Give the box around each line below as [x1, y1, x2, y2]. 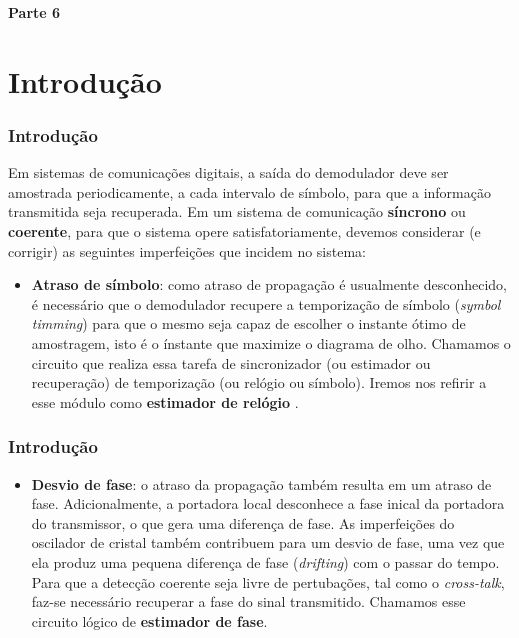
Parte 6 [8, 2, 61, 22]
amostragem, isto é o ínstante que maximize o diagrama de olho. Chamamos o [31, 332, 511, 353]
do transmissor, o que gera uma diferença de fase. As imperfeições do [31, 512, 455, 533]
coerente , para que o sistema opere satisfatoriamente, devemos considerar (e [8, 220, 481, 241]
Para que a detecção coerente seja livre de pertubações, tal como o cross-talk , [31, 571, 505, 592]
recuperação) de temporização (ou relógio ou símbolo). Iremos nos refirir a [31, 372, 487, 393]
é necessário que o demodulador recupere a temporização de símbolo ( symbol [31, 293, 501, 314]
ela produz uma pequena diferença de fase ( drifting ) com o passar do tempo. [31, 551, 500, 572]
